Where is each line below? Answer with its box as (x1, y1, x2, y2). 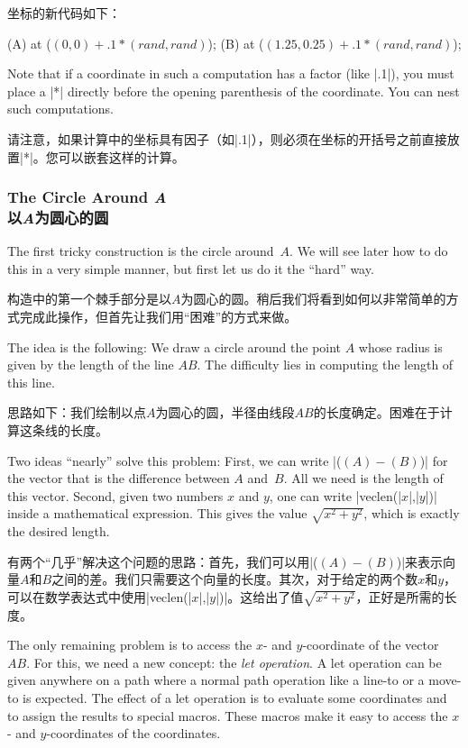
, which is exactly (363, 504, 460, 523)
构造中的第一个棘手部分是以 (7, 289, 171, 308)
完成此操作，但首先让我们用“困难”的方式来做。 (19, 307, 298, 326)
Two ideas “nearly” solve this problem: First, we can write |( (7, 451, 342, 470)
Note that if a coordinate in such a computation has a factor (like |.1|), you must (7, 64, 454, 83)
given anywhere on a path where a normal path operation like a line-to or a (7, 670, 425, 689)
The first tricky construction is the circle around (7, 242, 274, 260)
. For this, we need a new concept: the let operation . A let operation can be (26, 652, 442, 671)
